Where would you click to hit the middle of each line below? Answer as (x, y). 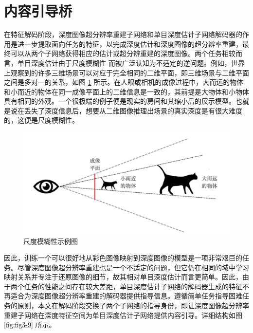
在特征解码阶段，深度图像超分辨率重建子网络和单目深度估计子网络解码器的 (123, 34)
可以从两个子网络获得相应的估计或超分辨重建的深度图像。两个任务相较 (123, 53)
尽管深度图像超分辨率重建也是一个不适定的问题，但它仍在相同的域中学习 (133, 267)
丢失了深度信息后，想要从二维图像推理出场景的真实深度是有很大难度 (133, 110)
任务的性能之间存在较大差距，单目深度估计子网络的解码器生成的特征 (133, 286)
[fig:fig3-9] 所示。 (30, 324)
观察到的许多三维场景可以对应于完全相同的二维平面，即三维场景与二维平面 (130, 72)
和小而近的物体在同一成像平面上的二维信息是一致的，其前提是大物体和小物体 (126, 91)
